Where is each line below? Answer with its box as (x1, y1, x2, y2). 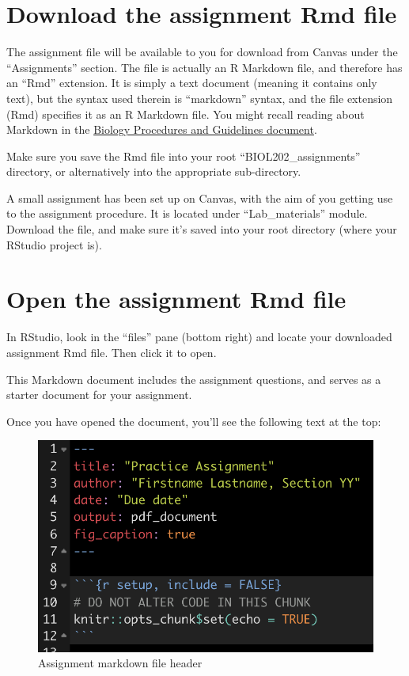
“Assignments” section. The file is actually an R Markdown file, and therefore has (6, 59, 403, 75)
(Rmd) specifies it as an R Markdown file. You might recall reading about (6, 105, 365, 122)
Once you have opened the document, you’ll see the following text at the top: (6, 412, 381, 429)
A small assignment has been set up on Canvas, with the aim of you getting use (6, 189, 393, 206)
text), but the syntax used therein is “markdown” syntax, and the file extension (6, 89, 393, 106)
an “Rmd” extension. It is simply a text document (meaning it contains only (6, 74, 377, 91)
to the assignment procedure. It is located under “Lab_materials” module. (6, 205, 368, 222)
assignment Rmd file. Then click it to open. (6, 344, 217, 360)
